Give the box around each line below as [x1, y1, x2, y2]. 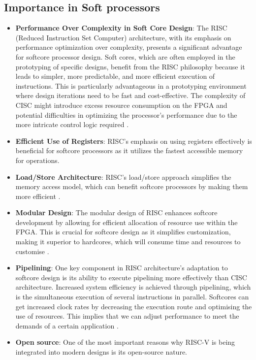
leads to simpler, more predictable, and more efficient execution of [15, 71, 215, 81]
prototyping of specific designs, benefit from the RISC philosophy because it [15, 61, 245, 71]
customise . [15, 246, 49, 256]
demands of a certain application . [15, 320, 119, 330]
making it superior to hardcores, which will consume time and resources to [15, 236, 241, 247]
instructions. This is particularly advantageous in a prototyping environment [15, 80, 247, 91]
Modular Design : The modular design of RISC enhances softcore [15, 207, 218, 218]
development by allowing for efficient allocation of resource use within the [15, 217, 238, 227]
